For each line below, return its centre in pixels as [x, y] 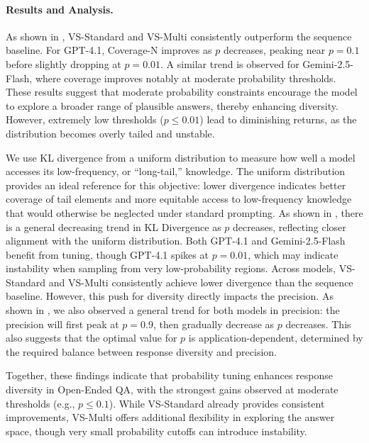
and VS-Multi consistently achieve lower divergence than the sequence [201, 282]
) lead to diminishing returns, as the [278, 119]
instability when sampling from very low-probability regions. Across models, [171, 268]
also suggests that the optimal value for [92, 338]
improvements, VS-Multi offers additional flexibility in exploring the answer [170, 417]
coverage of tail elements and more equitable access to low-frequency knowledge [179, 199]
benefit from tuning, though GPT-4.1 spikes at [107, 254]
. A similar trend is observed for [230, 63]
